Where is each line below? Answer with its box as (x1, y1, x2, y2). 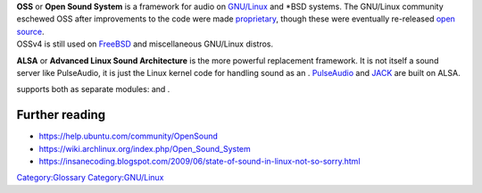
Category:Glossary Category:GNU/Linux (16, 172, 164, 183)
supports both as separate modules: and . (16, 84, 170, 95)
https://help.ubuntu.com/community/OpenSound (38, 130, 218, 142)
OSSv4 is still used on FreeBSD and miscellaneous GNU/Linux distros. (16, 38, 274, 49)
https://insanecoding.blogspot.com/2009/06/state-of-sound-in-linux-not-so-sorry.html (38, 156, 361, 167)
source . (16, 26, 45, 37)
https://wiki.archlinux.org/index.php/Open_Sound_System (38, 143, 252, 154)
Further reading (16, 107, 106, 122)
